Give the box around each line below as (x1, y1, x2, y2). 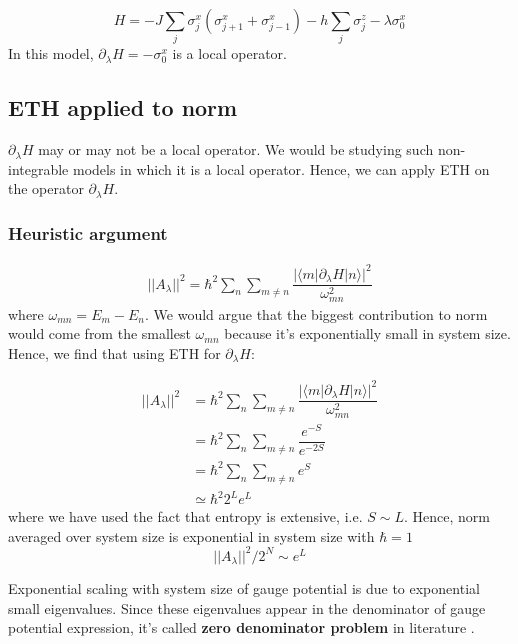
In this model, (8, 43, 94, 64)
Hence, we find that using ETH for (8, 342, 221, 363)
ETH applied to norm (8, 92, 238, 123)
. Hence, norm (403, 506, 490, 527)
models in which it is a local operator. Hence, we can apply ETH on (72, 158, 490, 179)
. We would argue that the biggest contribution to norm (145, 303, 488, 324)
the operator (8, 178, 84, 199)
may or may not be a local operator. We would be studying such (38, 139, 434, 160)
